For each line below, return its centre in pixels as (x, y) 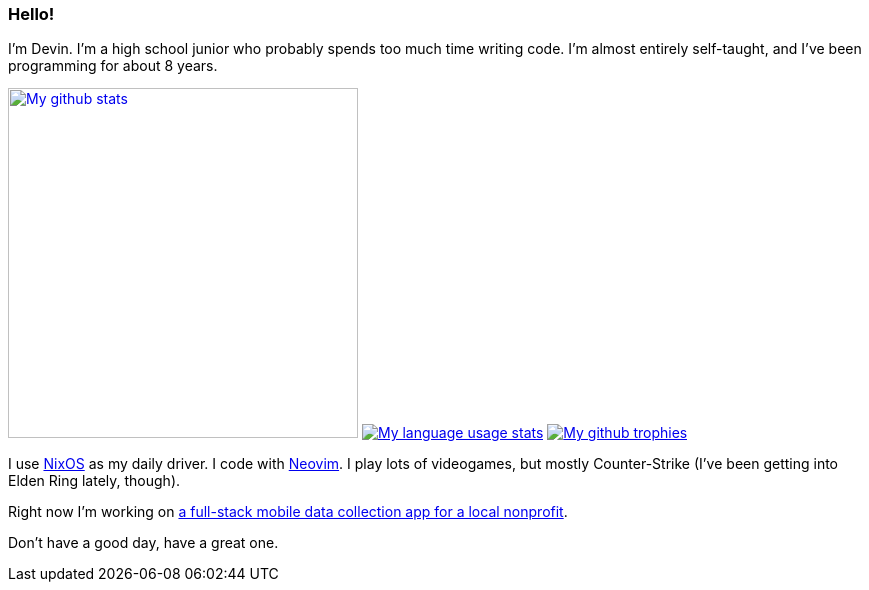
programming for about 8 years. (113, 66)
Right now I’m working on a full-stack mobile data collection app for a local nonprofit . (288, 512)
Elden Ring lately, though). (94, 481)
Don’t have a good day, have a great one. (143, 543)
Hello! (31, 14)
